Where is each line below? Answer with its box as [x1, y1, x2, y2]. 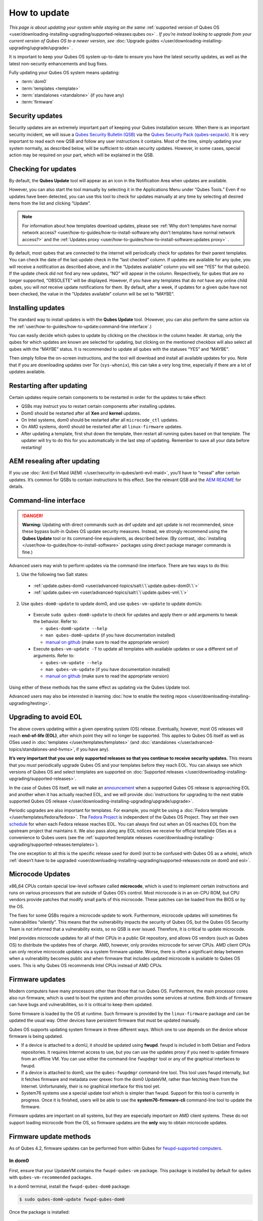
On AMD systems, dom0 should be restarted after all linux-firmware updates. [21, 424, 183, 430]
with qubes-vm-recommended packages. [9, 1175, 93, 1180]
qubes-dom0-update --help [45, 626, 108, 631]
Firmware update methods [9, 1132, 91, 1140]
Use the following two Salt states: [21, 571, 89, 577]
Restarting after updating [9, 381, 88, 390]
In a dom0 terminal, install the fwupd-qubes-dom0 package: [9, 1183, 131, 1189]
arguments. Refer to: [33, 653, 75, 659]
